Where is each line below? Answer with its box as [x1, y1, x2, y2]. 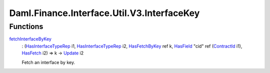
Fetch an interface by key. [21, 59, 75, 65]
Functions [9, 22, 43, 31]
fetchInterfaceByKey [9, 36, 52, 42]
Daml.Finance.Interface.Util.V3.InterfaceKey [9, 7, 200, 18]
